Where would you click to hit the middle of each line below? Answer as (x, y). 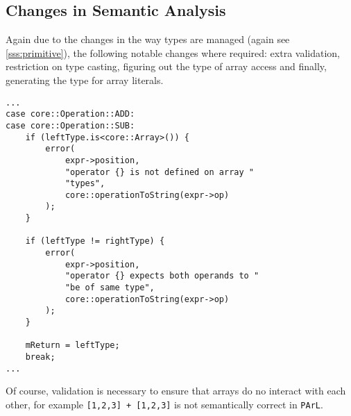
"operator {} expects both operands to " (162, 276)
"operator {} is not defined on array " (159, 172)
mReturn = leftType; (72, 346)
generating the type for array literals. (85, 80)
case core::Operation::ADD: (70, 114)
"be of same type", (110, 288)
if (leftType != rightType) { (95, 241)
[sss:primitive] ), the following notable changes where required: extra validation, (173, 52)
